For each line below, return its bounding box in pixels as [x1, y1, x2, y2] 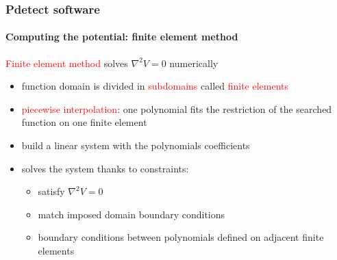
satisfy [38, 184, 65, 198]
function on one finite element [21, 115, 147, 129]
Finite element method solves [5, 55, 128, 70]
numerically [169, 55, 219, 70]
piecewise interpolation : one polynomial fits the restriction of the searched [21, 101, 332, 116]
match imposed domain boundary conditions [38, 207, 225, 221]
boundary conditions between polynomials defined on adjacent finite [38, 230, 324, 244]
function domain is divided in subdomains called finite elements [21, 79, 289, 93]
